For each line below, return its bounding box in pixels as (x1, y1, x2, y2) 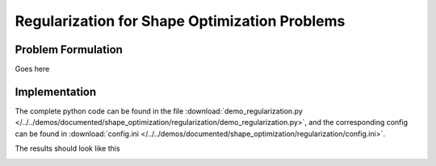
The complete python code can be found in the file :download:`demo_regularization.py (15, 106, 303, 116)
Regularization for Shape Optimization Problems (15, 12, 346, 30)
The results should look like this (15, 143, 120, 153)
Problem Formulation (15, 43, 123, 56)
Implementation (15, 85, 97, 98)
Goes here (15, 64, 50, 74)
